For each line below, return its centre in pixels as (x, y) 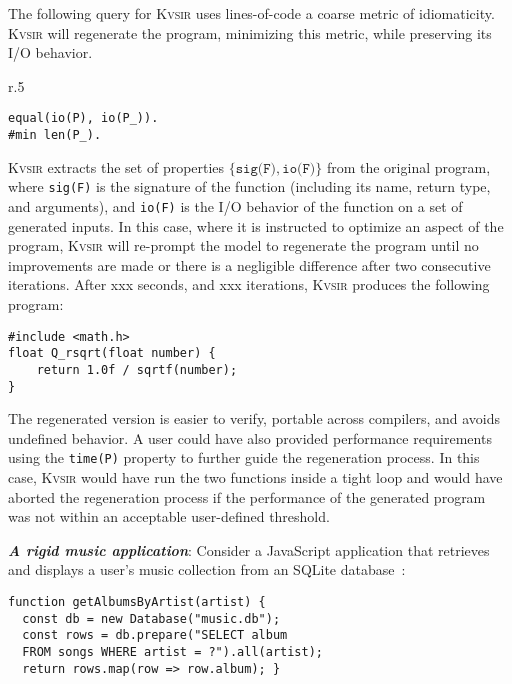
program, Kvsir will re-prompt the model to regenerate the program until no (243, 245)
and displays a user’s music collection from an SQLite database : (207, 569)
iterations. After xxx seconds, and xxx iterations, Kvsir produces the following (249, 284)
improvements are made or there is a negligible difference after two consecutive (249, 264)
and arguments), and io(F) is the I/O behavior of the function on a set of (235, 205)
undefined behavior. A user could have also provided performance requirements (250, 437)
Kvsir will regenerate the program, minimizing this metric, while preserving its (250, 32)
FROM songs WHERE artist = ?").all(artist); (172, 651)
